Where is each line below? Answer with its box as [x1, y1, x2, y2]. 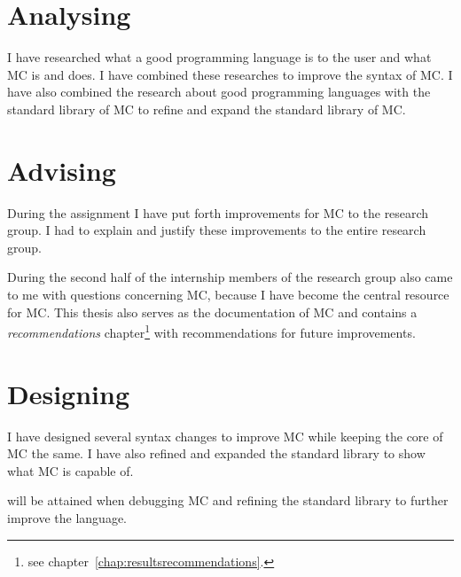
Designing [7, 375, 130, 411]
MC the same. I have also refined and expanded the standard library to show [7, 444, 426, 463]
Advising [7, 152, 116, 188]
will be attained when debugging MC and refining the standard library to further [7, 491, 449, 510]
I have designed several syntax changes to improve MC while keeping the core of [7, 426, 443, 445]
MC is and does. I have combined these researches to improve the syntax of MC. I [7, 65, 453, 83]
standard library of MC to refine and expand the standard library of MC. [7, 99, 406, 118]
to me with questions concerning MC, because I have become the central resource [7, 285, 449, 303]
